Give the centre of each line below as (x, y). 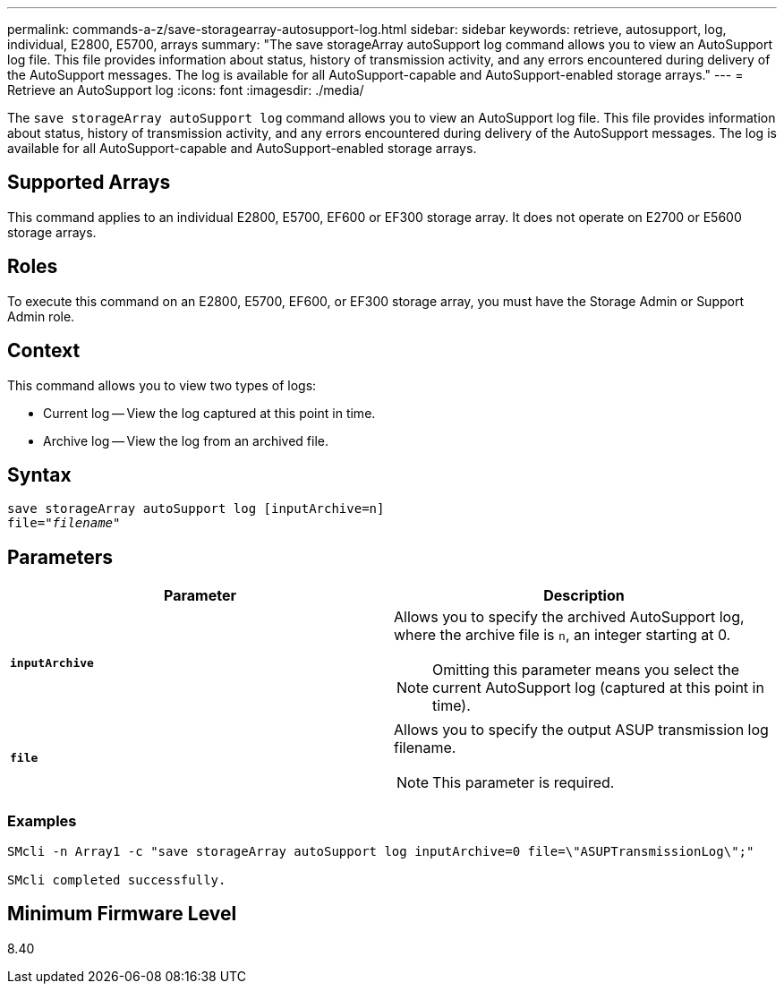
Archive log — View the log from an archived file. (186, 440)
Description (584, 596)
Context (44, 351)
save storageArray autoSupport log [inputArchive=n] (196, 509)
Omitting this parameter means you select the (586, 670)
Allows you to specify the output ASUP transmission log (581, 730)
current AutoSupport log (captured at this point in (598, 688)
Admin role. (41, 316)
